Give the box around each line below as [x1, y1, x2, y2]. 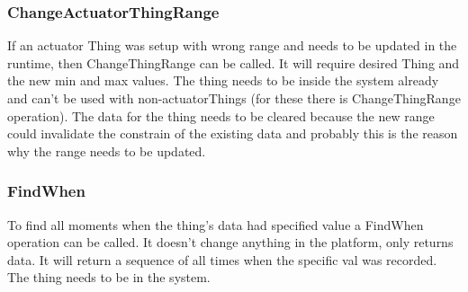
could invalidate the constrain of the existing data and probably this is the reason [7, 124, 458, 143]
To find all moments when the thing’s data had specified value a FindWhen [7, 215, 424, 234]
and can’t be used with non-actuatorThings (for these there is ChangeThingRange [7, 89, 461, 107]
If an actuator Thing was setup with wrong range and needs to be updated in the [7, 36, 457, 55]
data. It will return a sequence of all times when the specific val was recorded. [7, 250, 437, 269]
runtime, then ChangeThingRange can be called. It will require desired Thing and [7, 53, 460, 72]
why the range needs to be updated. [7, 141, 206, 160]
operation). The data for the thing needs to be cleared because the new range [7, 106, 435, 125]
